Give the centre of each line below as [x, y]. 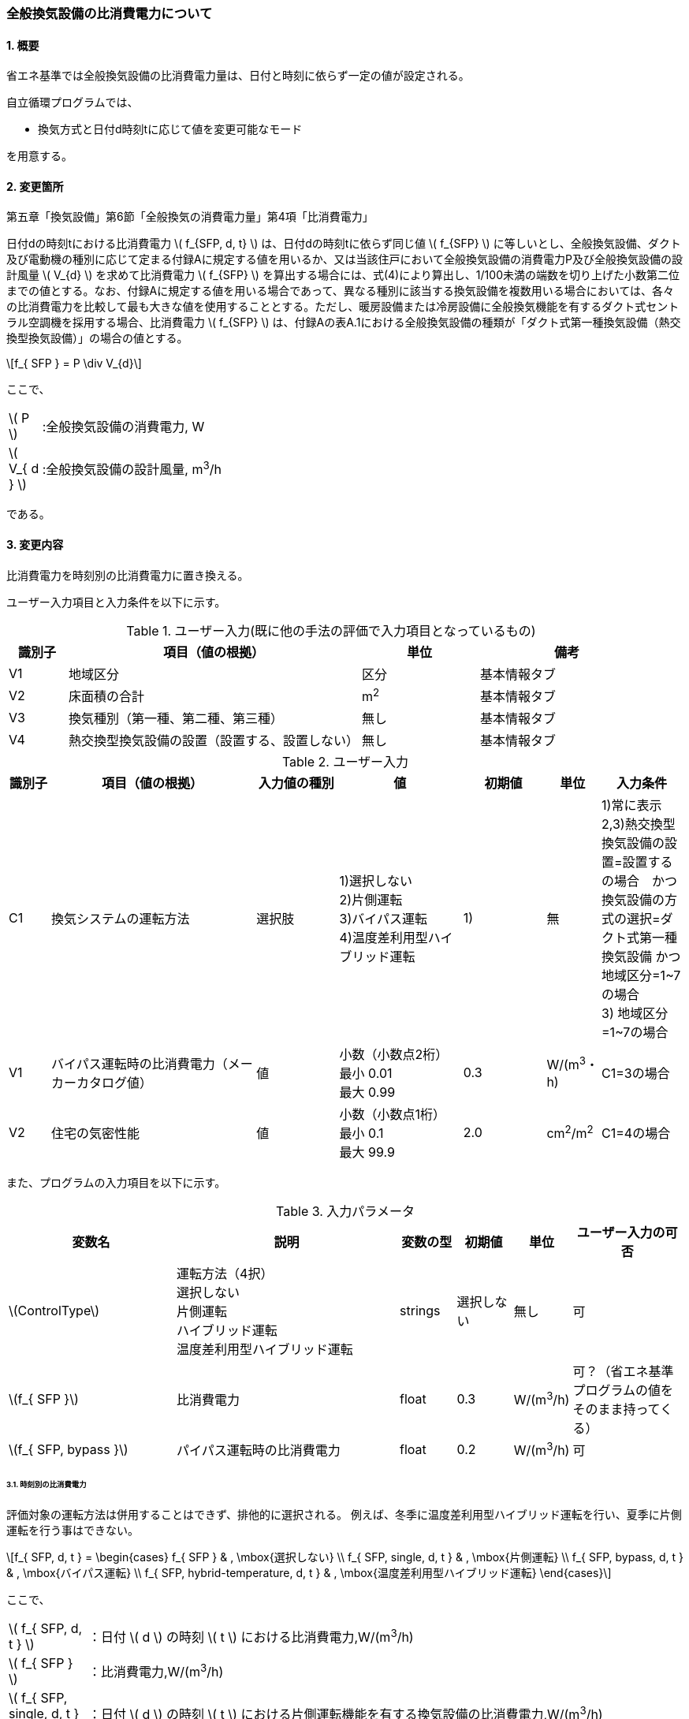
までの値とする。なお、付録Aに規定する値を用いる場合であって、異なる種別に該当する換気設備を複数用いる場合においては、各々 [340, 291]
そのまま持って [616, 1409]
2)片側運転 [371, 899]
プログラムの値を [623, 1390]
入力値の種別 [296, 783]
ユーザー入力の [621, 1232]
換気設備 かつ [641, 956]
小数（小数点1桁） [393, 1114]
